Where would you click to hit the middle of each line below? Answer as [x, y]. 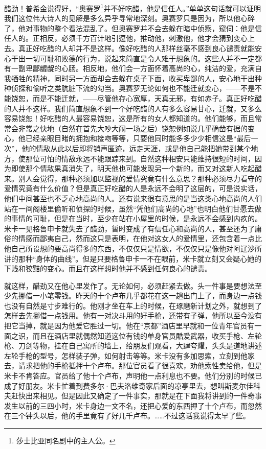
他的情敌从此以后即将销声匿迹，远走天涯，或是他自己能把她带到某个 [136, 148]
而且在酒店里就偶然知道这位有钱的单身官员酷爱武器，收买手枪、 [140, 335]
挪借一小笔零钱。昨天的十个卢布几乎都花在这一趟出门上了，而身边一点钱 [140, 296]
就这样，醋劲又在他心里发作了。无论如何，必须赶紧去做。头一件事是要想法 [129, 285]
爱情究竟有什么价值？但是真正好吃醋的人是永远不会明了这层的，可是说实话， [133, 188]
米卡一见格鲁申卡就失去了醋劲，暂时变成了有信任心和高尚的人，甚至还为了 [129, 228]
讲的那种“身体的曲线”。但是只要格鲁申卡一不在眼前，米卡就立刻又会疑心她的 [133, 258]
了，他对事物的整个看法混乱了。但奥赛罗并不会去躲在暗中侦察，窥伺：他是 [129, 28]
